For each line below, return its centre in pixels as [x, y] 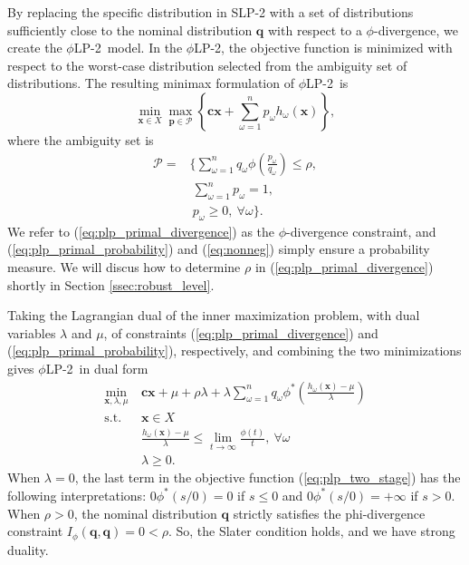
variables [32, 332]
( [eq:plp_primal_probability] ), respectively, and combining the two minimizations [234, 351]
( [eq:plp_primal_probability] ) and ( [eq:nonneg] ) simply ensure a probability [219, 249]
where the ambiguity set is [81, 139]
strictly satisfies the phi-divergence [329, 513]
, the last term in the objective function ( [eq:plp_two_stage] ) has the [268, 477]
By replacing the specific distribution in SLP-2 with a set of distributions [211, 12]
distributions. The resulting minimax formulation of [151, 83]
